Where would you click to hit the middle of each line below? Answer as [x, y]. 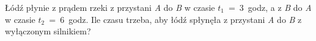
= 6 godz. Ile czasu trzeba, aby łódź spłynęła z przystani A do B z [175, 19]
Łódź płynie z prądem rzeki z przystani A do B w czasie [110, 7]
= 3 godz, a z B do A [270, 7]
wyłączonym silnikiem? [48, 31]
